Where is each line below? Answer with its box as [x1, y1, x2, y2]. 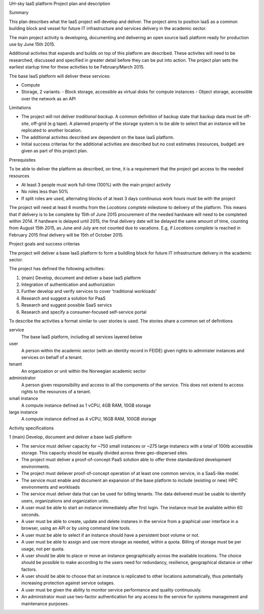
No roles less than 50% [21, 189, 68, 194]
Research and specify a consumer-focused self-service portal [21, 309, 147, 315]
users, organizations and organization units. [21, 497, 110, 504]
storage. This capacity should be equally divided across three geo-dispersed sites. [21, 450, 188, 456]
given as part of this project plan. [21, 148, 88, 154]
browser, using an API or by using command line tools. [21, 525, 131, 531]
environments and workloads [21, 484, 80, 490]
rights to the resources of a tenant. [21, 388, 91, 394]
